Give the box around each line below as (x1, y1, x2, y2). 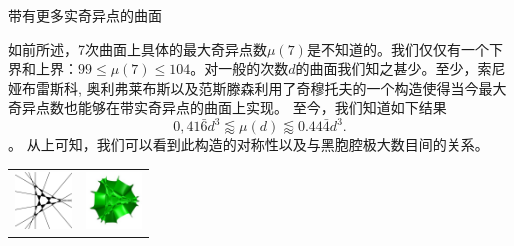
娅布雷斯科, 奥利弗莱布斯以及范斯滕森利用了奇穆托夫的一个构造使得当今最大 (8, 77, 507, 98)
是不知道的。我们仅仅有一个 (306, 38, 489, 59)
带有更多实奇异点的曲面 (8, 5, 162, 25)
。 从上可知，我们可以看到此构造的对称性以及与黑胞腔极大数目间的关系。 (8, 134, 489, 155)
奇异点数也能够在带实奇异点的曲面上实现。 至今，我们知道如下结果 (8, 97, 447, 118)
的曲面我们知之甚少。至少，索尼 (295, 58, 506, 79)
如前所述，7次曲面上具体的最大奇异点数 (8, 38, 267, 59)
